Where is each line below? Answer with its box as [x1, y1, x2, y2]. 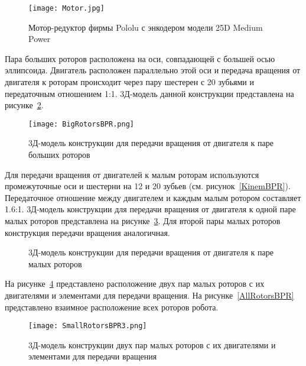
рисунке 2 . [5, 99, 44, 111]
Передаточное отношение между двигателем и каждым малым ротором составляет [5, 191, 301, 203]
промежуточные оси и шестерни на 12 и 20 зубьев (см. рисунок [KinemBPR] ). [5, 180, 291, 192]
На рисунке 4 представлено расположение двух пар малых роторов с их [5, 277, 265, 290]
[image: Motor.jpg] [28, 4, 105, 12]
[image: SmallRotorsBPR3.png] [28, 322, 147, 331]
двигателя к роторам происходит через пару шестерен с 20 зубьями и [5, 76, 254, 88]
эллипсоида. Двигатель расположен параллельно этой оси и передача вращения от [5, 64, 301, 76]
